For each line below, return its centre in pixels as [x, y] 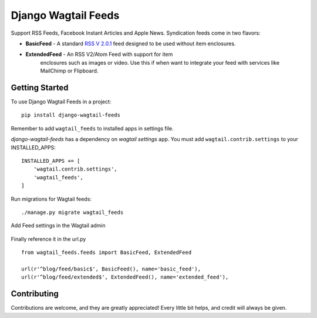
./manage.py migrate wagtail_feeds [72, 212]
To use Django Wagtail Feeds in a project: [61, 102]
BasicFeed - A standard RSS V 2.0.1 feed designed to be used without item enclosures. [131, 43]
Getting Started [40, 87]
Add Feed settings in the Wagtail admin [58, 226]
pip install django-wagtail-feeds [71, 115]
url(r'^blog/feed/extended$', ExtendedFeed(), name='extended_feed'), [125, 277]
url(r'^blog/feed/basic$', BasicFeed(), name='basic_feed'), [111, 269]
